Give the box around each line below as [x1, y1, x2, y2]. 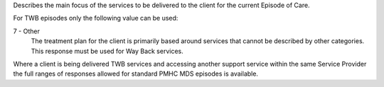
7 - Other [13, 27, 41, 35]
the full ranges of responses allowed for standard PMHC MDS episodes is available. [13, 69, 259, 78]
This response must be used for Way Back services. [31, 47, 184, 55]
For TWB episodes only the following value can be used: [13, 14, 178, 23]
